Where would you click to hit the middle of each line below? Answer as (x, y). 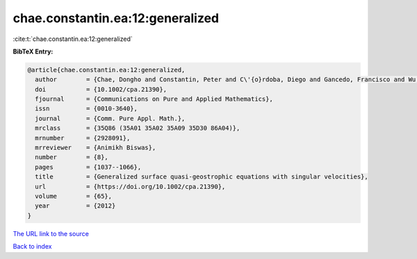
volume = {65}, (74, 196)
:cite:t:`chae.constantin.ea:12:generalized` (73, 39)
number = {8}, (72, 157)
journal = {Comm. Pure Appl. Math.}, (110, 118)
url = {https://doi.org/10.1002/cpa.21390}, (130, 186)
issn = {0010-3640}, (87, 109)
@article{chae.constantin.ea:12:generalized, (106, 70)
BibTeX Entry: (33, 51)
